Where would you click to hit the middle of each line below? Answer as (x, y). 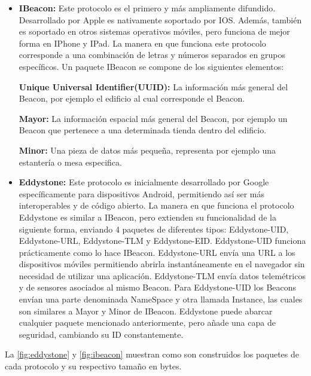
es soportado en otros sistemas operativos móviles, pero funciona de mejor (154, 31)
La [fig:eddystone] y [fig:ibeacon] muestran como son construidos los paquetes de (152, 354)
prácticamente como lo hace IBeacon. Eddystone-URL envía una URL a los (157, 252)
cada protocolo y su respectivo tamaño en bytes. (93, 366)
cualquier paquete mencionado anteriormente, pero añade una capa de (147, 322)
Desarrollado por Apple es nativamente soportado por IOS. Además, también (160, 19)
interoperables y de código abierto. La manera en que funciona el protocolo (156, 205)
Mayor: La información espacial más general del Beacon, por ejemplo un (153, 118)
